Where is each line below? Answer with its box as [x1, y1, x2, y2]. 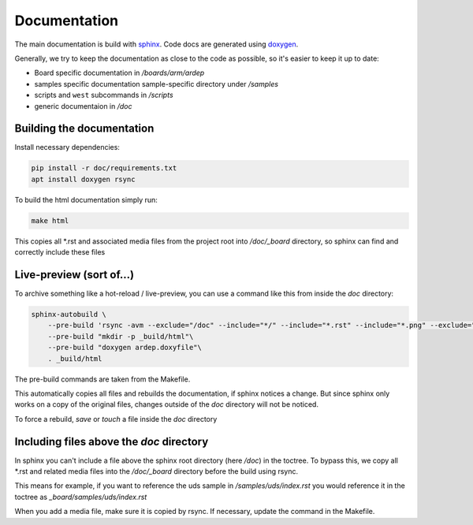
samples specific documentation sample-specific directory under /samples [34, 79, 279, 88]
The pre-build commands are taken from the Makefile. [14, 374, 191, 384]
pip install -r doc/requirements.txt [31, 164, 177, 173]
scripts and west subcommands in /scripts [34, 91, 173, 100]
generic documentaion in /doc [34, 101, 132, 110]
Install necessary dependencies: [14, 143, 120, 152]
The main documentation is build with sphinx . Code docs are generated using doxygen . [14, 39, 299, 49]
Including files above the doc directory [14, 434, 209, 449]
